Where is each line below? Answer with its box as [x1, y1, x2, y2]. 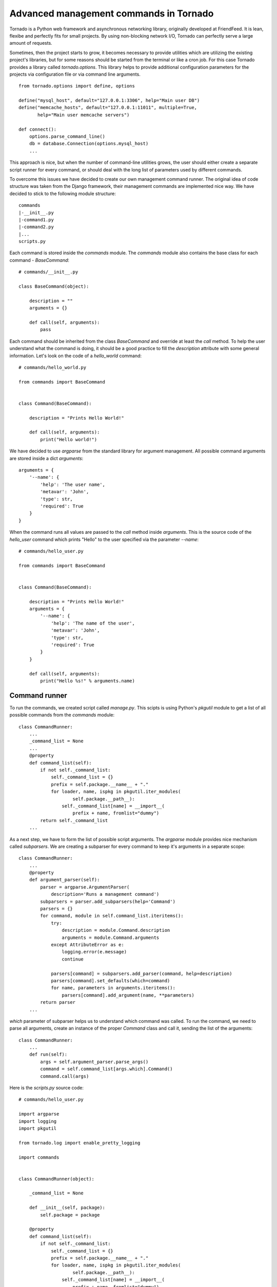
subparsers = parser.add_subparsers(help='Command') [40, 898, 175, 905]
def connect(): [18, 126, 57, 132]
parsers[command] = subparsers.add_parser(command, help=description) [51, 970, 232, 977]
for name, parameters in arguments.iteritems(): [51, 985, 175, 991]
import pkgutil [18, 1125, 57, 1131]
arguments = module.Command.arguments [62, 934, 160, 941]
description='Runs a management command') [51, 891, 160, 897]
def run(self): [29, 1052, 68, 1057]
